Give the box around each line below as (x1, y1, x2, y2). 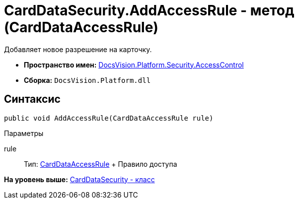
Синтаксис (4, 93, 61, 106)
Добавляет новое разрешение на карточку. (4, 45, 152, 54)
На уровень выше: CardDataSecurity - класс (4, 175, 155, 184)
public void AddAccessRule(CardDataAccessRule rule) (4, 114, 214, 122)
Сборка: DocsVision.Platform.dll (24, 75, 151, 84)
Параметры (4, 129, 44, 137)
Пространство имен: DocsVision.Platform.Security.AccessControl (24, 60, 244, 69)
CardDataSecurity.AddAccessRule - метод (4, 2, 295, 19)
